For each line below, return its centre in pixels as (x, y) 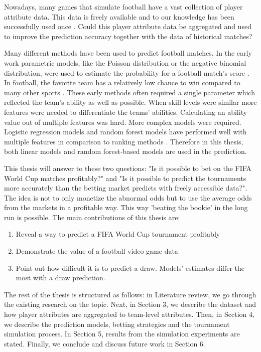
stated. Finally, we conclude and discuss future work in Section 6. (105, 343)
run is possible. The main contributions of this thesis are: (92, 217)
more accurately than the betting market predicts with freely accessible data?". (126, 188)
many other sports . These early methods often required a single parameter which (129, 92)
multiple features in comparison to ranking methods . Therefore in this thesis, (124, 141)
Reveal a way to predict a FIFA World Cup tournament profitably (118, 234)
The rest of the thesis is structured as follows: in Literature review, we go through (130, 294)
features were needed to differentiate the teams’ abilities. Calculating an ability (126, 112)
